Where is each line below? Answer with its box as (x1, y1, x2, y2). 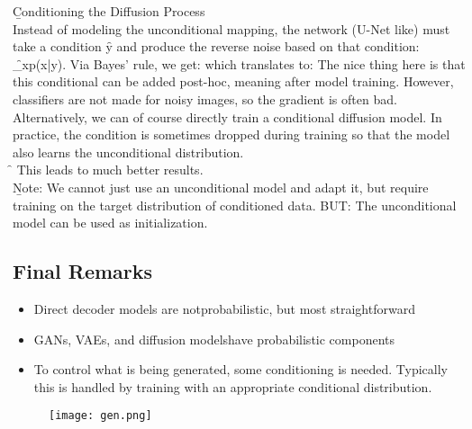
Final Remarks (13, 257, 153, 285)
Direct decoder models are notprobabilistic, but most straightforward (33, 299, 415, 317)
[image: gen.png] (49, 409, 152, 423)
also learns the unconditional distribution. (13, 142, 244, 161)
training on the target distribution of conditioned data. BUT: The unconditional (13, 195, 457, 214)
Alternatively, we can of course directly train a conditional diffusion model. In (13, 107, 442, 126)
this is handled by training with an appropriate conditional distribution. (33, 377, 432, 396)
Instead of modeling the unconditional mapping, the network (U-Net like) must (13, 19, 450, 38)
